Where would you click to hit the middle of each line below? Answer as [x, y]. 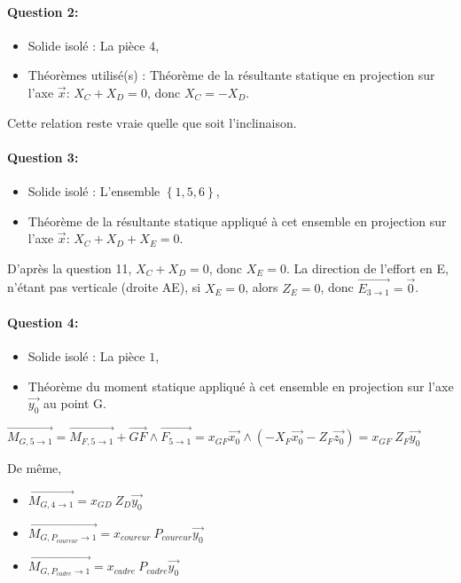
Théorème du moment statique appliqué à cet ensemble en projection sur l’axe [241, 386]
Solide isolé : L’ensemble [94, 190]
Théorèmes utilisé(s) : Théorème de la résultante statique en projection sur [231, 75]
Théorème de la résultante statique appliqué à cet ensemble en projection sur [237, 221]
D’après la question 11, [70, 268]
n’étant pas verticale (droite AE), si [104, 287]
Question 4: [43, 322]
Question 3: [43, 157]
